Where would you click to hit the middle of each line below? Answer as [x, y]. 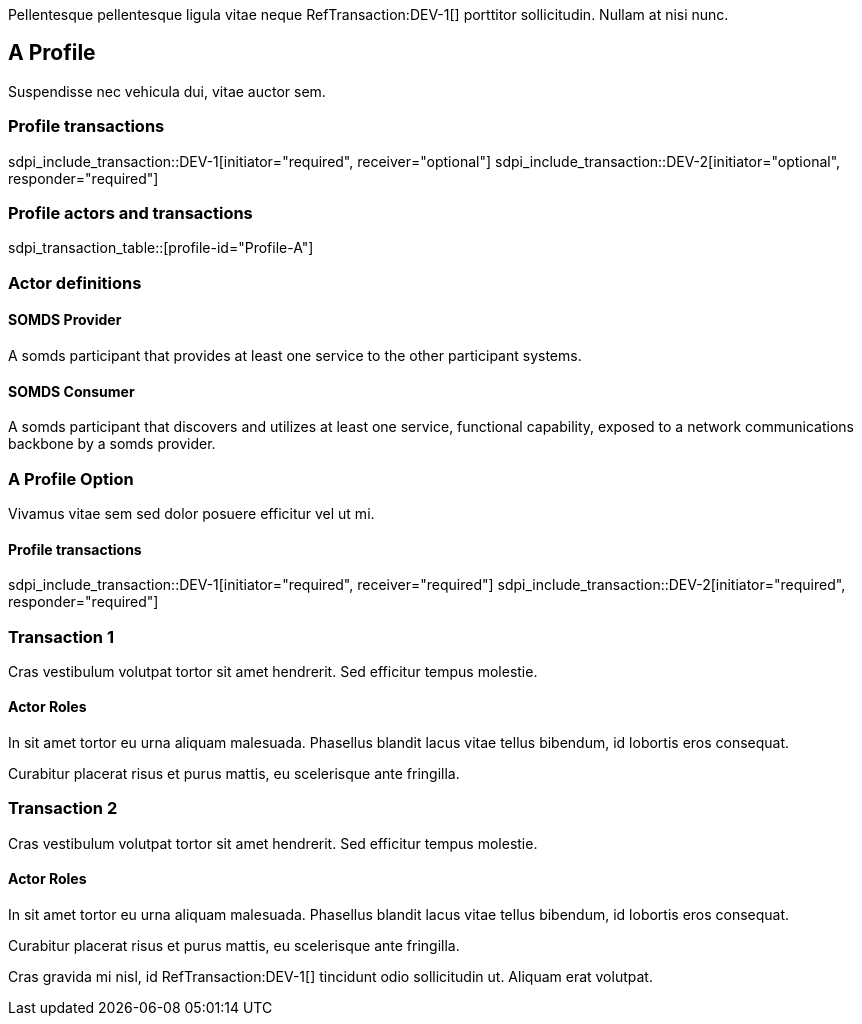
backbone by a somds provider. [112, 444]
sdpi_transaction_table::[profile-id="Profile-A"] [161, 248]
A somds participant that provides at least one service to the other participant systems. [295, 355]
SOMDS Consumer [71, 391]
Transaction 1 [61, 636]
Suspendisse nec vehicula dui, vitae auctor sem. [167, 91]
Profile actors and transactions [130, 212]
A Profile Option [71, 478]
